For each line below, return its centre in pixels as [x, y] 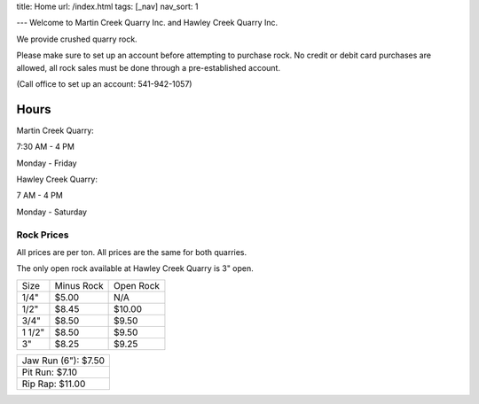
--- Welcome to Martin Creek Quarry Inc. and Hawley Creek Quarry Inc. [147, 23]
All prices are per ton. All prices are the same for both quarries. [132, 252]
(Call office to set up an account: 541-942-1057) [104, 83]
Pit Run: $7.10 [50, 372]
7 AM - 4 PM [40, 196]
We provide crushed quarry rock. [77, 39]
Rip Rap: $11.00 [54, 384]
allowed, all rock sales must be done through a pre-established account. [149, 67]
